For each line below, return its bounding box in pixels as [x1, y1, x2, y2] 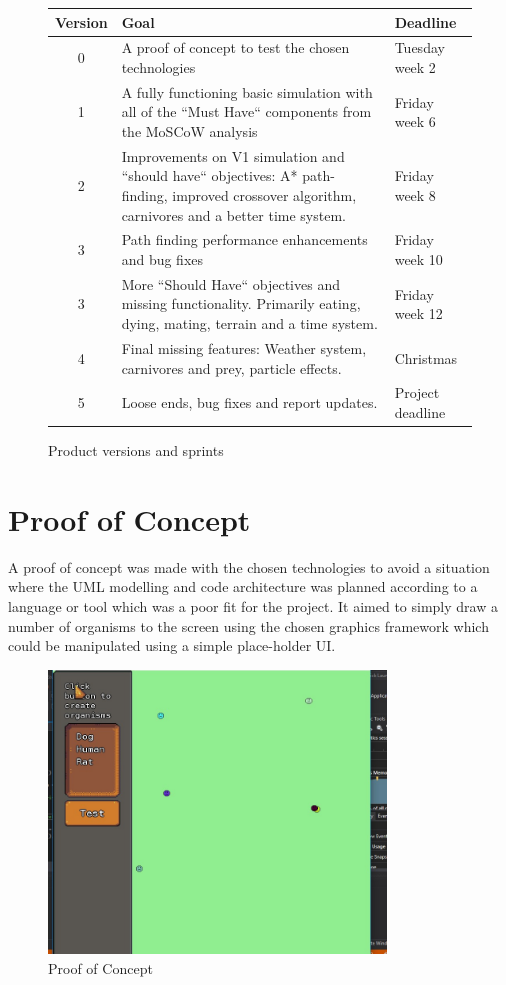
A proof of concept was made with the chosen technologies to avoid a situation [8, 556, 490, 577]
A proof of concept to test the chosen [121, 37, 350, 58]
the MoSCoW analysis [121, 120, 258, 141]
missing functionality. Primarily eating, [121, 293, 361, 314]
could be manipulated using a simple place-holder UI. [8, 635, 336, 656]
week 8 [394, 185, 436, 205]
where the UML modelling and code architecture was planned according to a [8, 576, 478, 597]
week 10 [394, 249, 443, 270]
